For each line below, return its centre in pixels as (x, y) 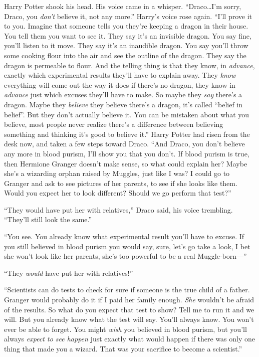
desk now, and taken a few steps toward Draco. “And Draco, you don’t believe (124, 144)
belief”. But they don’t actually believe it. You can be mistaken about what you (127, 114)
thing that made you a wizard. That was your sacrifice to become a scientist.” (123, 348)
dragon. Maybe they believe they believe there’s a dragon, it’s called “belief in (123, 104)
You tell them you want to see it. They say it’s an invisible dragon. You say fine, (128, 35)
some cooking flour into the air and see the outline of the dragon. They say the (125, 55)
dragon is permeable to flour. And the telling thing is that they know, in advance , (129, 65)
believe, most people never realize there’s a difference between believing (114, 124)
